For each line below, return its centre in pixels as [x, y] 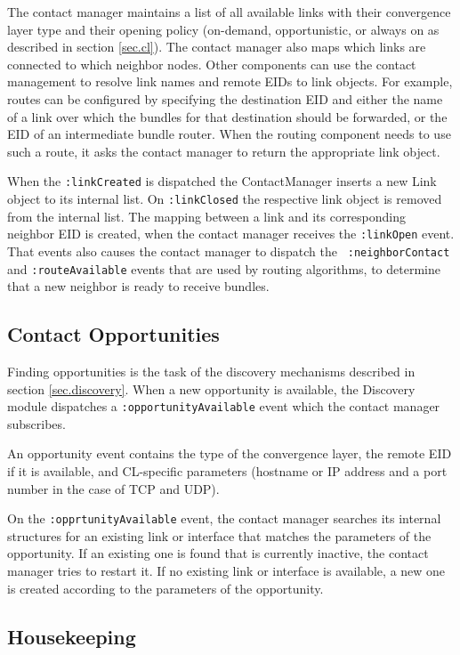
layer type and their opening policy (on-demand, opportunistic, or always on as [223, 29]
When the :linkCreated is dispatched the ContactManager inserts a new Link [222, 181]
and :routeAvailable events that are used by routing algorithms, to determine [224, 268]
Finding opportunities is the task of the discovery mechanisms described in [211, 372]
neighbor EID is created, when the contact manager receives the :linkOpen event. [231, 234]
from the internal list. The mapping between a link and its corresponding [207, 216]
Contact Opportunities [113, 334]
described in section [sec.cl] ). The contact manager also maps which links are [217, 47]
